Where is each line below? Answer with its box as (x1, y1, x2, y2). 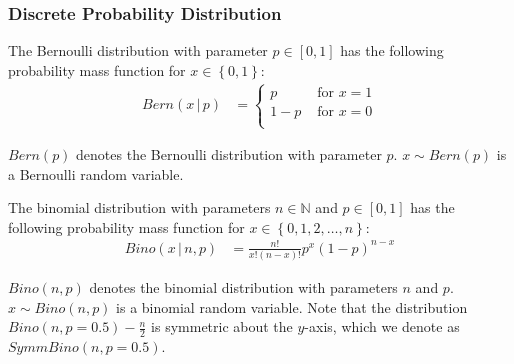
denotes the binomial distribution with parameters (89, 277, 398, 298)
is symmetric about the (151, 316, 293, 337)
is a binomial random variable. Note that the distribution (116, 296, 468, 317)
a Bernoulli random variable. (8, 163, 184, 184)
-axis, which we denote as (304, 316, 460, 337)
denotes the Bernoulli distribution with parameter (76, 144, 382, 165)
